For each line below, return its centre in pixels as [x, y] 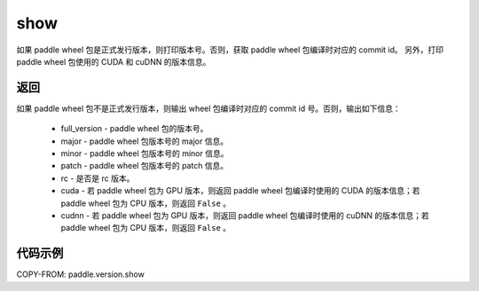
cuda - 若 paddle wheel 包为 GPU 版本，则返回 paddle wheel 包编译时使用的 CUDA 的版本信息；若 [240, 191]
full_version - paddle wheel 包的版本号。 [134, 129]
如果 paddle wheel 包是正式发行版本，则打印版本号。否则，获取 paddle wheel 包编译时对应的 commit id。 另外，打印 [230, 50]
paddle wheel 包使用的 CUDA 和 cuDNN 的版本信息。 [114, 61]
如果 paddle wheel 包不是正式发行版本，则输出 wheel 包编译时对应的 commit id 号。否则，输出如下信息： [208, 108]
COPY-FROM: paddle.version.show [81, 274]
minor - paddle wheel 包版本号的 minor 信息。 [145, 153]
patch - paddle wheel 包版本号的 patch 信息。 [145, 166]
